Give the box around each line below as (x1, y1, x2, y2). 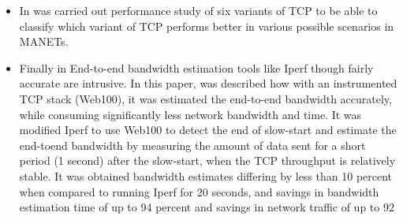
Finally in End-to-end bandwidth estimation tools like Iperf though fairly (19, 59, 374, 76)
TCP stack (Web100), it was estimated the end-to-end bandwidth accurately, (19, 90, 392, 106)
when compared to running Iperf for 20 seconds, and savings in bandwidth (19, 183, 379, 199)
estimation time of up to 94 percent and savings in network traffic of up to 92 (19, 199, 394, 215)
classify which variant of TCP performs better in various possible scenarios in (19, 17, 394, 34)
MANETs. (19, 33, 69, 50)
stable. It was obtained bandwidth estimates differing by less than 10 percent (19, 167, 393, 184)
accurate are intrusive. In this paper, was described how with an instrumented (19, 75, 397, 91)
